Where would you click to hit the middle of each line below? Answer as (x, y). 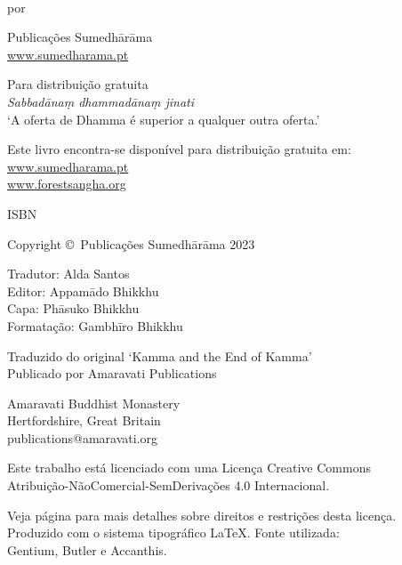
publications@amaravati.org (82, 437)
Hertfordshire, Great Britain (84, 420)
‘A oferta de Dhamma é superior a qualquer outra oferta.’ (164, 119)
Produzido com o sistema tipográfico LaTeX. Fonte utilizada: (173, 533)
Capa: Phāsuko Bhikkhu (73, 308)
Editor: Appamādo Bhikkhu (83, 291)
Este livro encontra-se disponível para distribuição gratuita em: (179, 149)
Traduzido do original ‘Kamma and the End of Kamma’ (160, 355)
